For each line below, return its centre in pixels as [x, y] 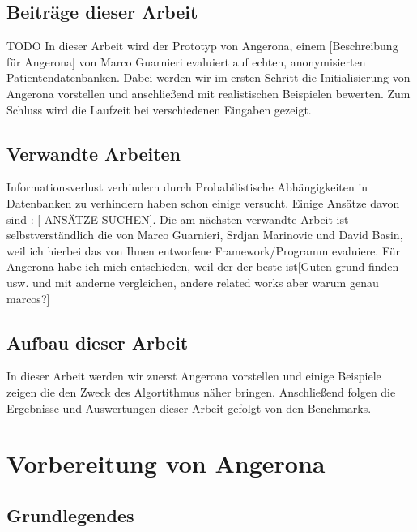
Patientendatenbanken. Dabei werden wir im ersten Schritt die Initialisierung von [208, 77]
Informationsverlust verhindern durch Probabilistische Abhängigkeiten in [187, 187]
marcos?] [28, 298]
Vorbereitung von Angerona [166, 463]
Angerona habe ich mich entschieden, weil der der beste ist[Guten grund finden [203, 266]
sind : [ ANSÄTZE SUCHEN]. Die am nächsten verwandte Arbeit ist [178, 219]
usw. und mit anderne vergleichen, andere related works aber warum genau [193, 282]
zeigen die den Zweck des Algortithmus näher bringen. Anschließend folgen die [201, 391]
